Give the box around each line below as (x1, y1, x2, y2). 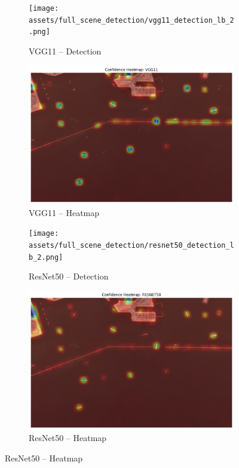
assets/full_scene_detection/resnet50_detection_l (29, 241, 234, 250)
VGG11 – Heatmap (29, 206, 100, 218)
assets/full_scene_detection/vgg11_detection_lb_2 (29, 16, 234, 25)
